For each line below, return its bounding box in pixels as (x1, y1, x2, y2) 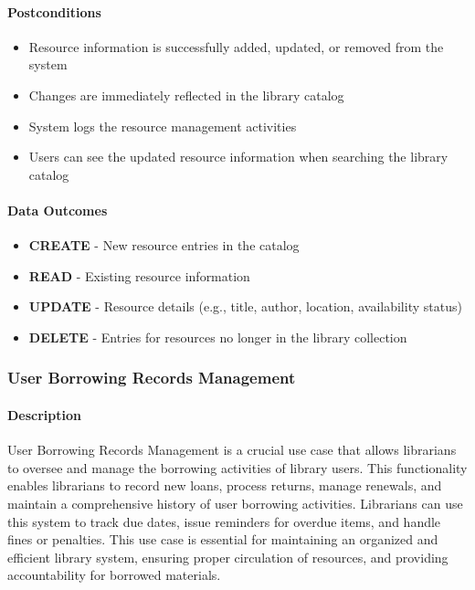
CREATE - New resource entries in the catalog (28, 236, 300, 255)
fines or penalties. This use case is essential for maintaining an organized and (7, 530, 438, 549)
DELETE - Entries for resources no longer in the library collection (28, 327, 407, 346)
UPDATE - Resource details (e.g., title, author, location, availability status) (28, 297, 462, 316)
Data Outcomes (7, 200, 108, 219)
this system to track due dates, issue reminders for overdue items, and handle (7, 511, 441, 531)
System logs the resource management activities (28, 116, 297, 135)
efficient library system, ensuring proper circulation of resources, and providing (7, 547, 449, 566)
